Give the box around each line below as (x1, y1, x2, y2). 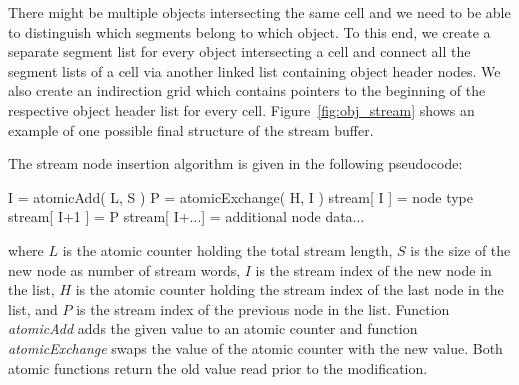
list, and (8, 298, 58, 319)
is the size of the (410, 239, 511, 260)
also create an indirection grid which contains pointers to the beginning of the (8, 80, 486, 101)
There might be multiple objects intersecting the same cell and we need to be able (8, 2, 511, 22)
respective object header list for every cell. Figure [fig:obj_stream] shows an (8, 99, 475, 120)
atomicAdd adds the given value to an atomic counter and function (8, 318, 418, 339)
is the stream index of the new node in (255, 259, 492, 280)
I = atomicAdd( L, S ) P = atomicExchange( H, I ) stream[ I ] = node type (8, 186, 473, 207)
